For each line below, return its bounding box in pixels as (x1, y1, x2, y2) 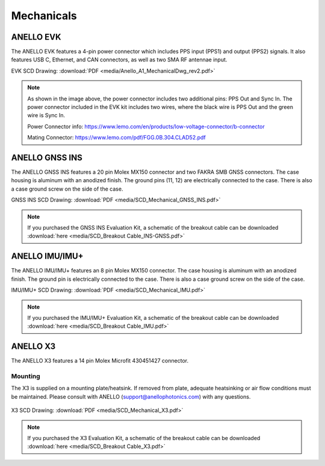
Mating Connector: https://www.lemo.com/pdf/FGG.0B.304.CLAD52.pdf (27, 134, 206, 141)
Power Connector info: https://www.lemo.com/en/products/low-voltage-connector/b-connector (27, 123, 265, 130)
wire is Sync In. (27, 112, 66, 119)
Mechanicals (11, 9, 78, 22)
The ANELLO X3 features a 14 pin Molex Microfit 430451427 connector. (11, 357, 189, 364)
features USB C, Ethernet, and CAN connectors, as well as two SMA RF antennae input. (11, 56, 227, 63)
